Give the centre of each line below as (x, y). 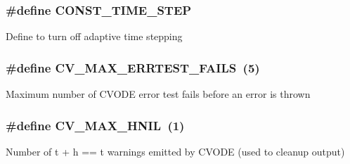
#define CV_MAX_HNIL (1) (95, 125)
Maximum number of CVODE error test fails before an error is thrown (158, 94)
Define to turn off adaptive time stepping (94, 36)
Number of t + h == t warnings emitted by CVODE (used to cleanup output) (175, 151)
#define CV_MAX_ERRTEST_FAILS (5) (133, 67)
